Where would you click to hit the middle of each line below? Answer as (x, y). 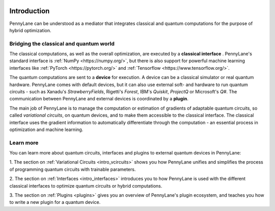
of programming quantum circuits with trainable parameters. (73, 169)
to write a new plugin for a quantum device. (55, 202)
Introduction (30, 11)
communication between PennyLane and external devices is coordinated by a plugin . (99, 99)
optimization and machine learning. (46, 129)
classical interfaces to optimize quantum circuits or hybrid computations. (86, 186)
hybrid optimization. (30, 30)
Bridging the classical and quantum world (62, 43)
